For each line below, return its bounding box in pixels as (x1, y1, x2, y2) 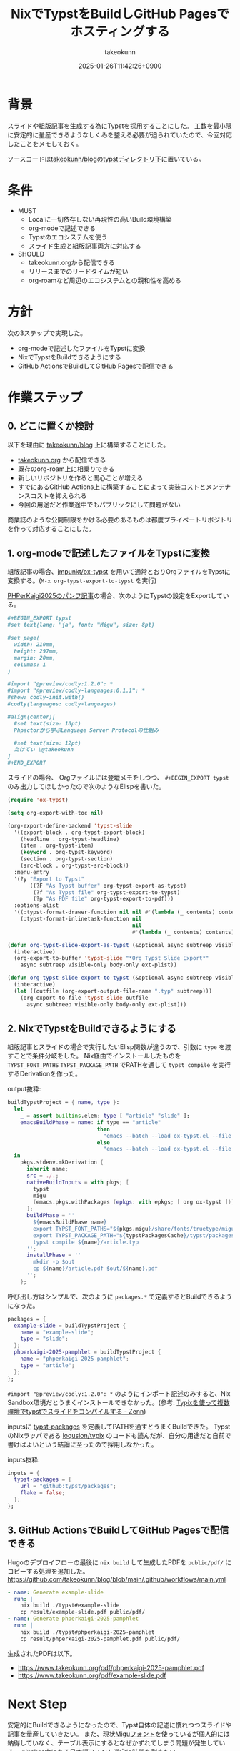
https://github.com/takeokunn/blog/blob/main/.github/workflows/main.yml (7, 1574, 226, 1583)
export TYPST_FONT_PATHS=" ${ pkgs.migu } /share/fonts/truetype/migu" (33, 1225, 238, 1232)
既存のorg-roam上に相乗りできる (17, 465, 115, 473)
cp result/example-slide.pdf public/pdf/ (20, 1609, 145, 1616)
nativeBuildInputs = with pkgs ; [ (26, 1179, 130, 1186)
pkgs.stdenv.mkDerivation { (20, 1159, 104, 1166)
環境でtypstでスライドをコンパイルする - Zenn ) (7, 1407, 146, 1415)
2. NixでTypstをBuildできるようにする (7, 1022, 176, 1034)
